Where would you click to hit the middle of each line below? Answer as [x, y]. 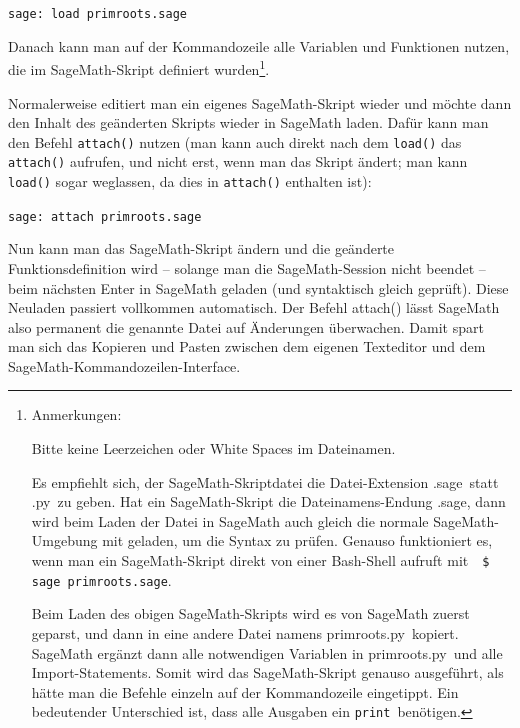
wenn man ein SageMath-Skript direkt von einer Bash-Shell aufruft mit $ [260, 560]
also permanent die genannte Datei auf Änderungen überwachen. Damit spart [246, 326]
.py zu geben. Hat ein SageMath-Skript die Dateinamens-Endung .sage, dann [268, 501]
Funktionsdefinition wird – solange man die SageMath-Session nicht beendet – [247, 267]
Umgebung [64, 540]
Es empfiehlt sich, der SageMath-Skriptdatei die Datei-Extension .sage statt [265, 481]
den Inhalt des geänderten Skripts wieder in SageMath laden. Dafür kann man [248, 122]
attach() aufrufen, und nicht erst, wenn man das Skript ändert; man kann [238, 161]
